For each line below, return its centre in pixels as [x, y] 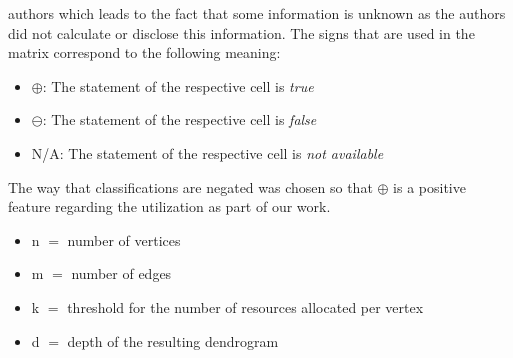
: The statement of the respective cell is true [178, 85]
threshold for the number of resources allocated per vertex [245, 306]
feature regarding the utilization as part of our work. [169, 206]
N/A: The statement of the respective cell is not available [207, 152]
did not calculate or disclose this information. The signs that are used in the [241, 32]
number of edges [121, 273]
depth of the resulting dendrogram [173, 340]
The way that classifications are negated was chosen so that [190, 186]
